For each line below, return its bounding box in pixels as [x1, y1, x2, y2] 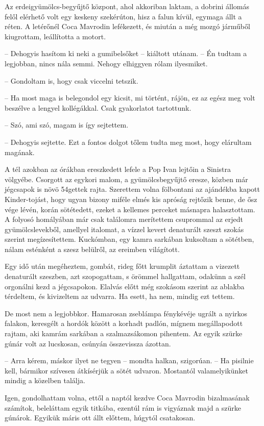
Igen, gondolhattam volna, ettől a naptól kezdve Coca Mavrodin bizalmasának [5, 392, 250, 403]
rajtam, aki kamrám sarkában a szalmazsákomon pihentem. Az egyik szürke [5, 328, 243, 339]
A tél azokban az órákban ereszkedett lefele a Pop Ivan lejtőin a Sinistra [5, 164, 231, 174]
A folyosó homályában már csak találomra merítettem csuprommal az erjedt [5, 214, 244, 224]
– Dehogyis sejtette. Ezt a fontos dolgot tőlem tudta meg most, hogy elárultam [5, 136, 252, 147]
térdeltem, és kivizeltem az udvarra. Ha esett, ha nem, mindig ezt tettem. [5, 291, 235, 302]
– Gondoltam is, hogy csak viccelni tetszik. [5, 75, 138, 86]
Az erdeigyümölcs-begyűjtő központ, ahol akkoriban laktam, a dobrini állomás [5, 1, 250, 11]
